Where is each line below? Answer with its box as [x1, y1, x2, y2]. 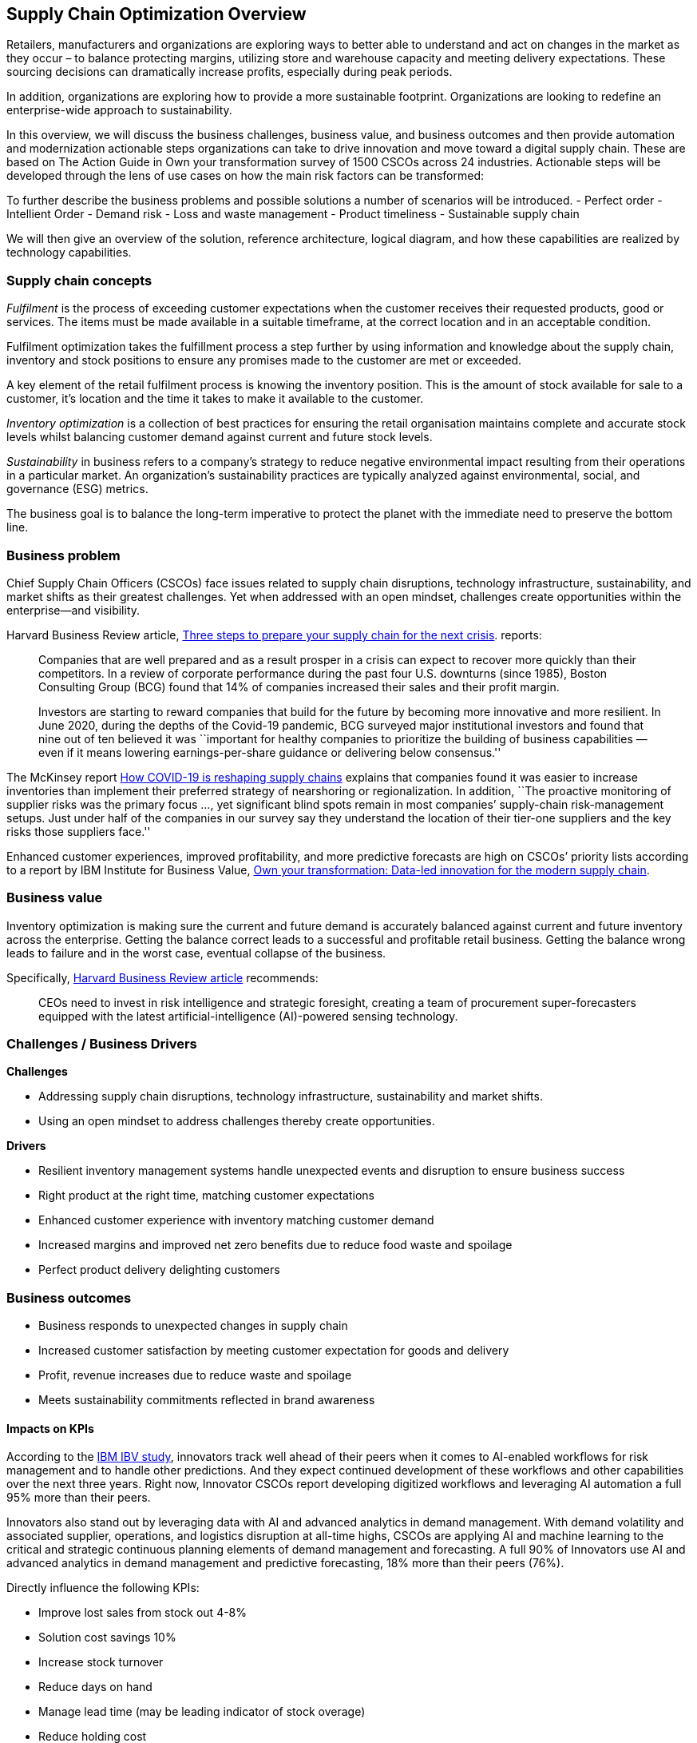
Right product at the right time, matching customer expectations [38, 1188, 374, 1203]
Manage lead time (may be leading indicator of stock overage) [38, 1705, 366, 1719]
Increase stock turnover [38, 1655, 164, 1669]
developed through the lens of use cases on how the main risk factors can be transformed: [6, 169, 484, 183]
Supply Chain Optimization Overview [6, 4, 307, 24]
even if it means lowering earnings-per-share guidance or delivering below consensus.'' [38, 745, 501, 759]
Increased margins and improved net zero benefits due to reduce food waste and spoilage [38, 1238, 513, 1252]
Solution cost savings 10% [38, 1630, 176, 1645]
